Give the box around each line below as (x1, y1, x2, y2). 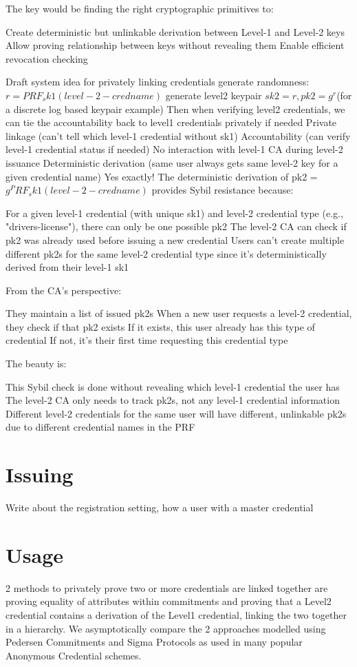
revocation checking (6, 51, 88, 65)
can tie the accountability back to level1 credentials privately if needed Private (6, 115, 337, 130)
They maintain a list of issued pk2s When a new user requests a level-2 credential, (6, 306, 352, 320)
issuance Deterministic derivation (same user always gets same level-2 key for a (6, 155, 338, 170)
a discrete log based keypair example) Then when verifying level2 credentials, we (6, 101, 345, 116)
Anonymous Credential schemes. (6, 648, 142, 662)
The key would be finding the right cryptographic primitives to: (6, 1, 274, 15)
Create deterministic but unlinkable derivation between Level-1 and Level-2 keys (6, 24, 345, 39)
